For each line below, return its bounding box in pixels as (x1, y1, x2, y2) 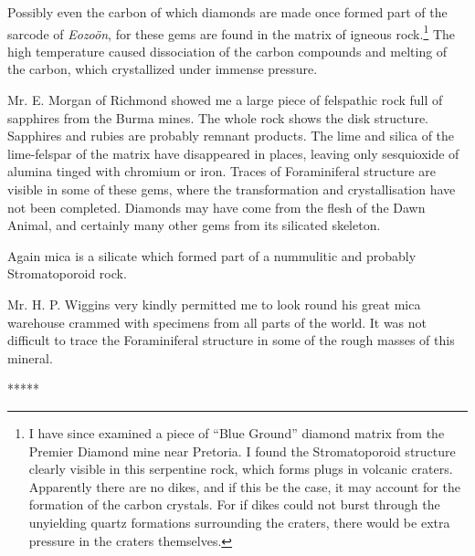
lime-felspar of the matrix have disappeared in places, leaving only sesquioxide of (7, 143, 459, 163)
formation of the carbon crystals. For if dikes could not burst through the (28, 495, 440, 514)
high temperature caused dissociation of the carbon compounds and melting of (7, 41, 448, 60)
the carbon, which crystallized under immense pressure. (7, 59, 318, 79)
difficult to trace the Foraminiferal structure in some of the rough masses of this (7, 330, 455, 350)
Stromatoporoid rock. (7, 264, 127, 283)
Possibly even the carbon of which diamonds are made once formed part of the (7, 3, 448, 21)
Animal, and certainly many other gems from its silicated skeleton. (7, 215, 381, 235)
